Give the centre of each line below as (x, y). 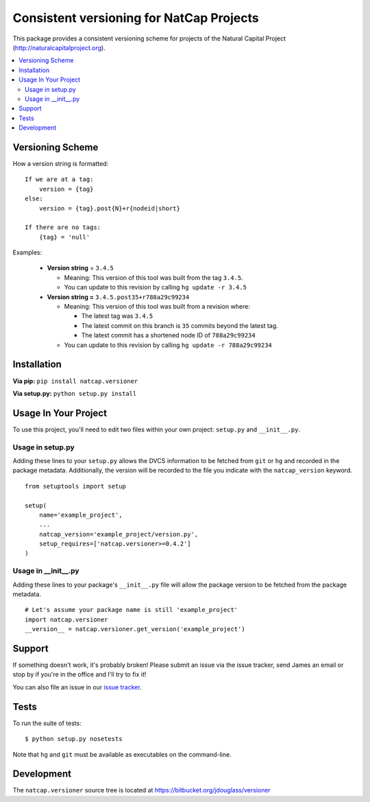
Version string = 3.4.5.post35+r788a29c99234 (118, 297)
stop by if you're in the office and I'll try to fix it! (79, 674)
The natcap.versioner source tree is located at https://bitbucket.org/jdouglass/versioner (141, 790)
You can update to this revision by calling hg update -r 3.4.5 (155, 287)
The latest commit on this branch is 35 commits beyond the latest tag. (180, 325)
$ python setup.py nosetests (74, 739)
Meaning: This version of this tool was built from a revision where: (157, 307)
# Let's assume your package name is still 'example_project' (132, 610)
